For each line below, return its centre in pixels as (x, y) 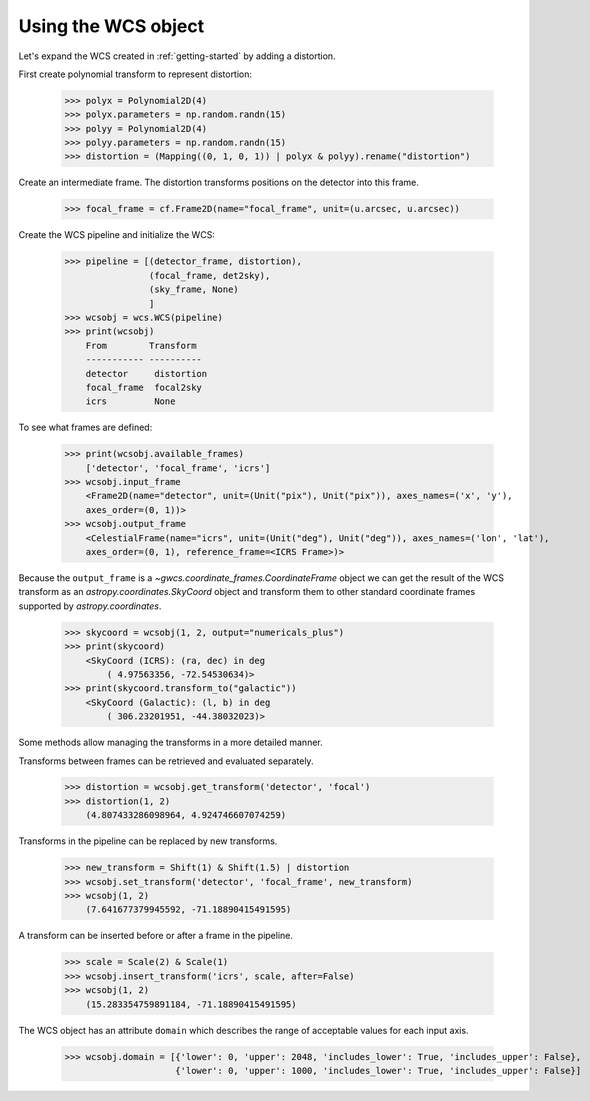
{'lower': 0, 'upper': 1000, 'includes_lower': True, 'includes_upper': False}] (378, 1070)
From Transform (141, 345)
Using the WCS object (111, 26)
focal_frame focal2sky (143, 387)
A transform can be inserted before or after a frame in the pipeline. (156, 936)
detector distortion (146, 373)
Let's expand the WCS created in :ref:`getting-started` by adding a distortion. (177, 56)
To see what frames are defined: (85, 427)
